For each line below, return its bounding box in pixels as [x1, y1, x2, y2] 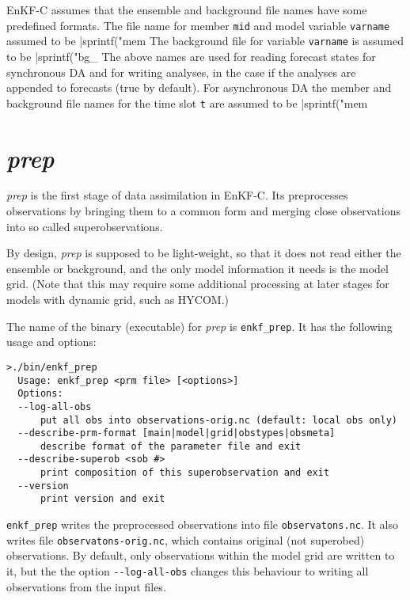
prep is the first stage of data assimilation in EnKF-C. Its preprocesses [6, 187, 348, 203]
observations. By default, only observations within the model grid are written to [6, 547, 395, 564]
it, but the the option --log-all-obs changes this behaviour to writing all [6, 563, 369, 579]
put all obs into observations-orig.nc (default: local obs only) [40, 414, 397, 426]
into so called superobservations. [6, 218, 163, 234]
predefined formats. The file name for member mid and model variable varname [6, 17, 390, 33]
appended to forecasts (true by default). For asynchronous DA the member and [6, 79, 392, 96]
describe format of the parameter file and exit [40, 440, 302, 452]
